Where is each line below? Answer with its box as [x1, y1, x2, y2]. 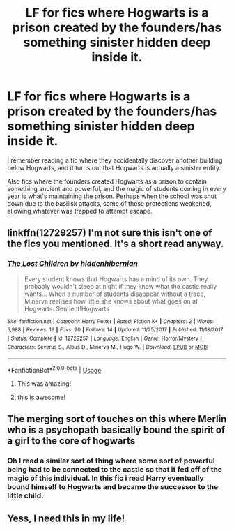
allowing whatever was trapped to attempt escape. [7, 207, 153, 215]
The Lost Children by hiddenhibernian [7, 259, 138, 269]
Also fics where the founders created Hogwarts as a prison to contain [7, 177, 207, 186]
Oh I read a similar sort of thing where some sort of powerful [7, 456, 215, 465]
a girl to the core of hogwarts [7, 435, 136, 447]
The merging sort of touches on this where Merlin [7, 413, 227, 425]
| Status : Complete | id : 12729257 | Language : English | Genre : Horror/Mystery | [7, 335, 203, 342]
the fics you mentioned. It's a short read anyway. [7, 238, 224, 250]
